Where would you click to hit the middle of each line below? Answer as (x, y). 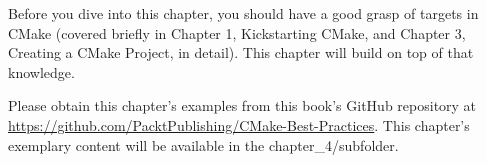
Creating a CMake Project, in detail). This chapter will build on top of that (241, 52)
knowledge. (41, 71)
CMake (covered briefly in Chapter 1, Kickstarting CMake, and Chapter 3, (237, 32)
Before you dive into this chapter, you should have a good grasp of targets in (243, 13)
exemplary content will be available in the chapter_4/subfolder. (203, 144)
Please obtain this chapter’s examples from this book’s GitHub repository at (242, 105)
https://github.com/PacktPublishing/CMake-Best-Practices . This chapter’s (239, 124)
